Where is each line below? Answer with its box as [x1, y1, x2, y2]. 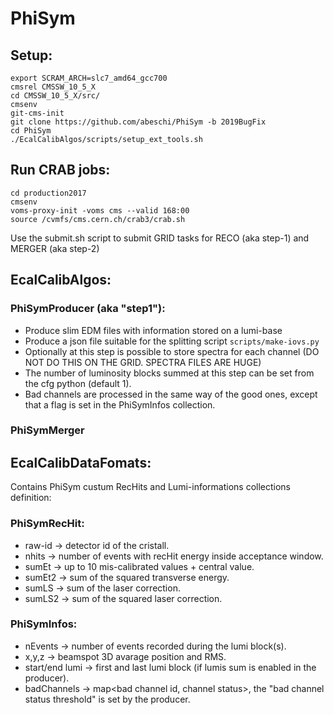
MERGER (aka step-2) [10, 242, 100, 254]
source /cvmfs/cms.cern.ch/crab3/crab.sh [10, 214, 186, 224]
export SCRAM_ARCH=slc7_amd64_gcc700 [10, 73, 168, 83]
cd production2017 [10, 188, 87, 198]
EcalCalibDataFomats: [10, 454, 152, 471]
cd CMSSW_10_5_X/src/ [10, 91, 101, 101]
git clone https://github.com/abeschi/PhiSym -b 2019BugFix [10, 117, 267, 127]
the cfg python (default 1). [24, 377, 132, 389]
